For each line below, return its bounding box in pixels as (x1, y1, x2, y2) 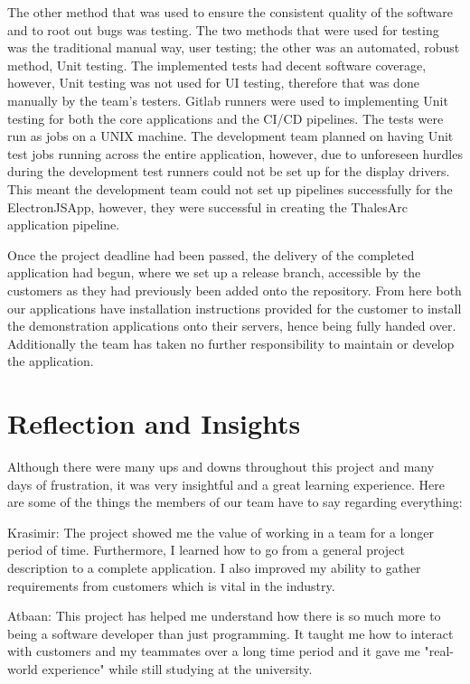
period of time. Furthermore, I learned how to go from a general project (7, 540, 405, 559)
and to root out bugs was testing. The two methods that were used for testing (7, 20, 439, 39)
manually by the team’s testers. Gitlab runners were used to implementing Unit (7, 90, 448, 109)
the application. (7, 351, 94, 370)
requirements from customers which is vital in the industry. (7, 576, 335, 595)
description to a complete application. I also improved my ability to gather (7, 558, 421, 576)
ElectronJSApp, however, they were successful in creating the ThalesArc (7, 197, 409, 216)
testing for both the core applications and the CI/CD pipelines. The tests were (7, 108, 444, 127)
